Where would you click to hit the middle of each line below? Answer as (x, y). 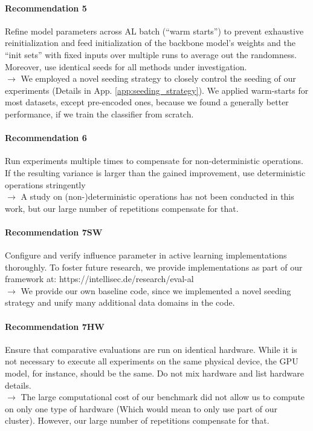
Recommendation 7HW (55, 326)
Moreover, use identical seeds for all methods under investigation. (126, 66)
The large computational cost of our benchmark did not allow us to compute (163, 397)
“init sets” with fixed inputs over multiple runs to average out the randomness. (151, 54)
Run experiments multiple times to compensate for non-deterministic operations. (154, 161)
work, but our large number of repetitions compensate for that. (122, 208)
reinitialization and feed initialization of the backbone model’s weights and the (150, 43)
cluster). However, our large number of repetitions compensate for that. (137, 420)
